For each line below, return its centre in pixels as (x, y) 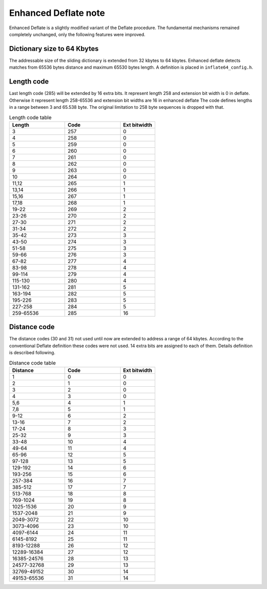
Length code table (30, 117)
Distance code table (33, 362)
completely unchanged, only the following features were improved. (77, 34)
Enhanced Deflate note (57, 13)
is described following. (32, 352)
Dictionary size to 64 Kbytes (54, 49)
